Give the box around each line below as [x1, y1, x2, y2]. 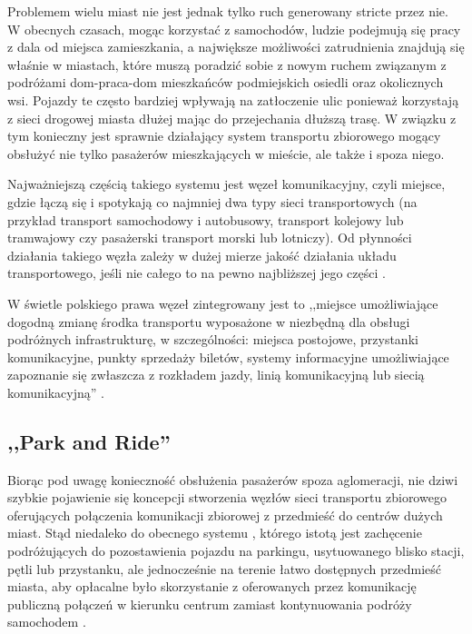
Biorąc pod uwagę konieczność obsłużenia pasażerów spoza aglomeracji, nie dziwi [7, 470, 458, 489]
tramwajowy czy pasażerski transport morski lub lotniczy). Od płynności [7, 228, 412, 247]
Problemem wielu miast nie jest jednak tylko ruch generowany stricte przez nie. [7, 2, 448, 20]
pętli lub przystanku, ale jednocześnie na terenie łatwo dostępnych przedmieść [7, 559, 442, 578]
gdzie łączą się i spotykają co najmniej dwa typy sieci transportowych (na [7, 192, 418, 211]
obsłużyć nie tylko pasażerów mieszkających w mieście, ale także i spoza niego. [7, 144, 445, 163]
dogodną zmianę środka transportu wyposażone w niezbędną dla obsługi [7, 312, 410, 331]
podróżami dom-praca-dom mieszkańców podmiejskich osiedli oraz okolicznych [7, 73, 444, 92]
